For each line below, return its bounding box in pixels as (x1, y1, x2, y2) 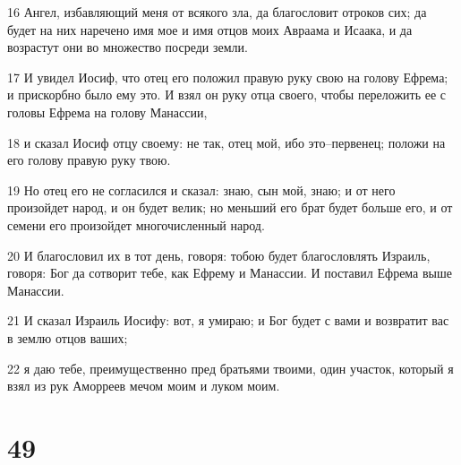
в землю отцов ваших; (7, 328, 128, 347)
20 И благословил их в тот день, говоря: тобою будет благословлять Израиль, (7, 245, 431, 264)
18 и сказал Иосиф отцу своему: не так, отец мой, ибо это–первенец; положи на (7, 133, 446, 151)
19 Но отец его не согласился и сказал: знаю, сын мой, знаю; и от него (7, 180, 396, 199)
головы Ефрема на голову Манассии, (7, 102, 208, 121)
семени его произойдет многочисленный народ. (7, 215, 265, 234)
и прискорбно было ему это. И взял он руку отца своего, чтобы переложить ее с (7, 85, 447, 104)
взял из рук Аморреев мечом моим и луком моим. (7, 376, 280, 395)
